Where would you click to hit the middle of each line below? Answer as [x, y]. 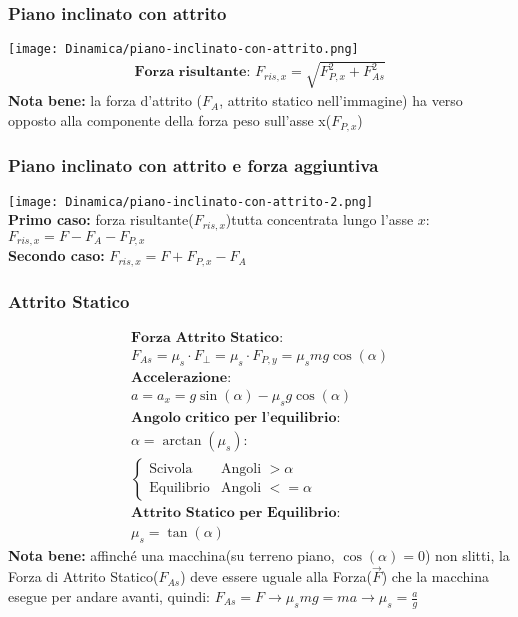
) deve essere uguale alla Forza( [276, 576]
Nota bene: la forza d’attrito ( [105, 100]
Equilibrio [179, 488]
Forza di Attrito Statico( [83, 576]
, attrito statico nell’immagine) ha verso [341, 100]
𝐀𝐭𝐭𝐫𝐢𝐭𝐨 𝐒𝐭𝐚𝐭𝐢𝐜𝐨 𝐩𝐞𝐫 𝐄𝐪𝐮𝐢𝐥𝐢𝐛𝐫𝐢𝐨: [235, 512]
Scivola [171, 469]
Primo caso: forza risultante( [101, 219]
